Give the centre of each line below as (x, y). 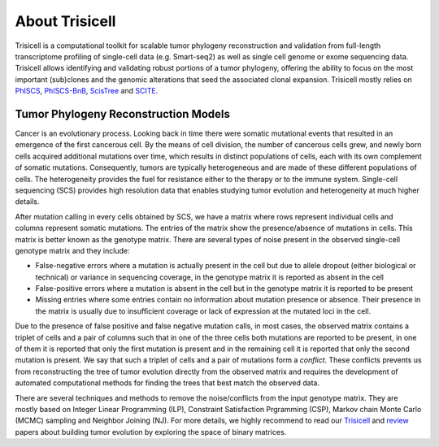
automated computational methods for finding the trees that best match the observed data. (167, 383)
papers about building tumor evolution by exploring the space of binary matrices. (151, 432)
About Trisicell (65, 21)
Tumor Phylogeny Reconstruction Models (123, 114)
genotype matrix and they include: (72, 250)
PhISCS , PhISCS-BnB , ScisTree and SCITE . (87, 91)
